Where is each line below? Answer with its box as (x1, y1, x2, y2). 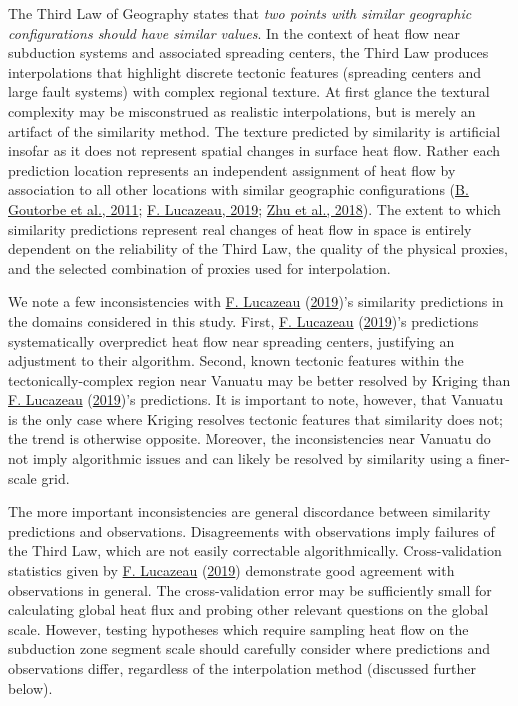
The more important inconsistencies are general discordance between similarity (8, 501, 491, 522)
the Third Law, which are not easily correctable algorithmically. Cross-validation (8, 540, 502, 561)
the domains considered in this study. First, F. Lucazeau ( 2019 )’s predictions (8, 310, 479, 331)
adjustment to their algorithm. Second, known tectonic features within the (8, 350, 464, 371)
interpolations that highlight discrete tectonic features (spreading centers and (8, 61, 482, 82)
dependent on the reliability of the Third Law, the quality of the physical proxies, (8, 238, 508, 259)
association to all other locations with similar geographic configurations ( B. (8, 179, 469, 200)
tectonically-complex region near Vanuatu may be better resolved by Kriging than (8, 369, 511, 390)
